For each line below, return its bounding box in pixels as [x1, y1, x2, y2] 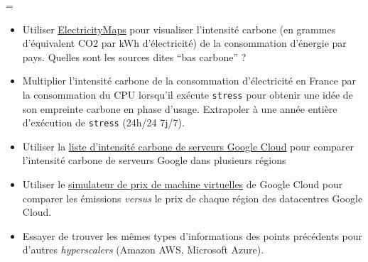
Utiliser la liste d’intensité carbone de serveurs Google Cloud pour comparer [22, 138, 355, 153]
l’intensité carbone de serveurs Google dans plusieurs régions [22, 153, 286, 168]
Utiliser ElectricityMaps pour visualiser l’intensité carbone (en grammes [22, 21, 336, 36]
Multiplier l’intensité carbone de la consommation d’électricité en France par [22, 73, 356, 88]
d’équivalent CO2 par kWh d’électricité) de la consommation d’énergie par [22, 36, 347, 50]
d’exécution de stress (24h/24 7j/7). [22, 115, 185, 130]
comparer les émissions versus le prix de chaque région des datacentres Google [22, 190, 363, 205]
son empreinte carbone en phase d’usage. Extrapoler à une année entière [22, 101, 337, 116]
